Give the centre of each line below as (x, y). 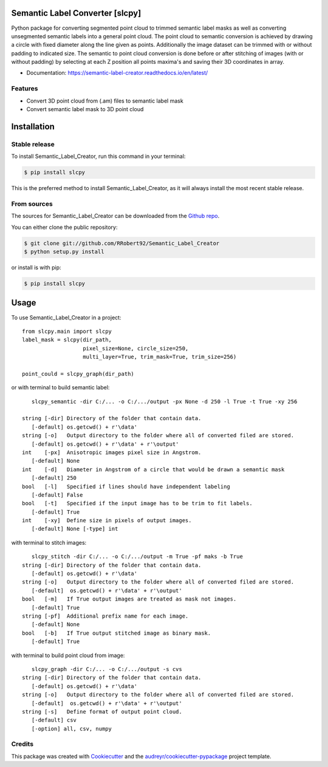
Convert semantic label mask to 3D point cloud (85, 109)
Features (25, 89)
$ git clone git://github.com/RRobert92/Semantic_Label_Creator (122, 243)
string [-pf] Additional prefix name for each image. (105, 616)
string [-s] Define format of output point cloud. (102, 711)
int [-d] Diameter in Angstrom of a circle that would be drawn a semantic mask (153, 469)
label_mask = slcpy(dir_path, (67, 340)
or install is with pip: (36, 268)
